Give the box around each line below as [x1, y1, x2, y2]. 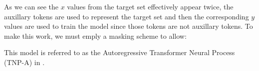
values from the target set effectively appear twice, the [67, 1, 234, 11]
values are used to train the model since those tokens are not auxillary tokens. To [4, 21, 253, 31]
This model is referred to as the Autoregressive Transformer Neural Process [4, 47, 235, 58]
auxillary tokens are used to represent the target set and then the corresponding [4, 11, 249, 21]
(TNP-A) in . [4, 57, 45, 67]
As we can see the [4, 1, 58, 11]
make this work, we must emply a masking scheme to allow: [4, 30, 187, 41]
